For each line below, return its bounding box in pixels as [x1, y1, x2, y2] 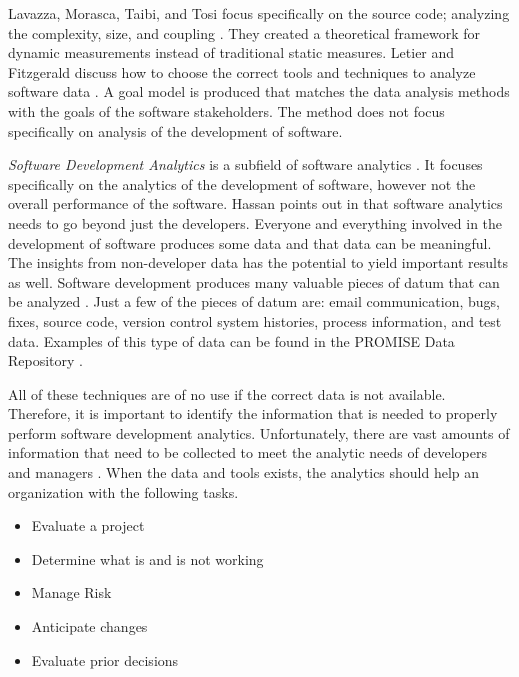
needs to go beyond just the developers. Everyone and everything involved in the [8, 212, 503, 233]
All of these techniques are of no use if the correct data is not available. [8, 383, 446, 404]
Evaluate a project [31, 515, 145, 536]
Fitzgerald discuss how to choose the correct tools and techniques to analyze [8, 61, 476, 82]
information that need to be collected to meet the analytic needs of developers [8, 442, 487, 463]
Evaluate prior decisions [31, 649, 179, 670]
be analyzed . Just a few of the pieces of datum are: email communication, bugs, [8, 291, 500, 312]
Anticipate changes [31, 616, 148, 637]
